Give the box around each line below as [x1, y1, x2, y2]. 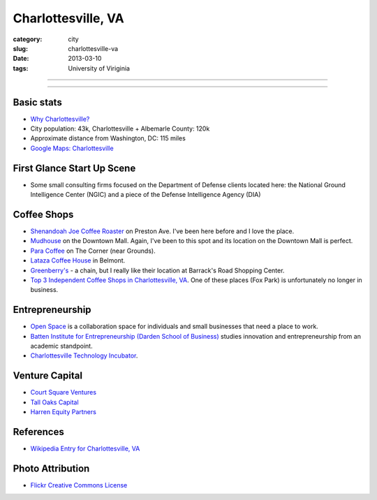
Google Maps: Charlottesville [30, 144, 114, 152]
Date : [13, 54, 29, 63]
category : [13, 35, 43, 43]
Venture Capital [13, 370, 83, 382]
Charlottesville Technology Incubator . [30, 351, 138, 360]
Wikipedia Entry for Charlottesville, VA [30, 444, 140, 453]
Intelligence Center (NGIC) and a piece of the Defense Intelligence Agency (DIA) [30, 191, 261, 199]
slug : [13, 44, 28, 52]
